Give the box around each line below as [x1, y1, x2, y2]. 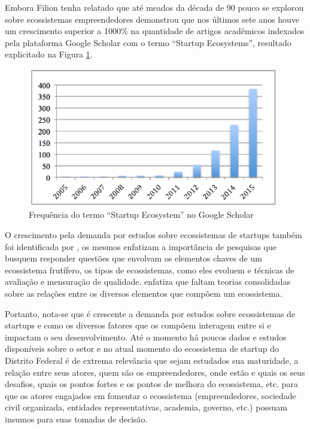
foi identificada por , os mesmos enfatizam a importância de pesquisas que [5, 240, 276, 252]
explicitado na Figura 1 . [5, 48, 93, 60]
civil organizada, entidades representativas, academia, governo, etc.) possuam [5, 401, 287, 413]
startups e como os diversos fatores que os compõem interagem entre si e [5, 319, 271, 331]
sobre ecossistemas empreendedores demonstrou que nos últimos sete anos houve [5, 13, 300, 25]
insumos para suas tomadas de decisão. [5, 412, 148, 425]
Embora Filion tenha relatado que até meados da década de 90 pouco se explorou [5, 1, 304, 13]
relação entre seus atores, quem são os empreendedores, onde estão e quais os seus [5, 366, 305, 378]
